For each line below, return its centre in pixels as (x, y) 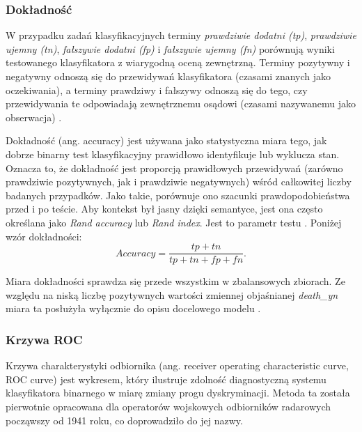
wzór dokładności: (44, 236)
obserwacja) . (34, 117)
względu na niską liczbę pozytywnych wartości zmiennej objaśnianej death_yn (172, 294)
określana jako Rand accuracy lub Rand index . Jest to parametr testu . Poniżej (174, 222)
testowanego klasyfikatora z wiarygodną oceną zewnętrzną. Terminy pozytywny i (178, 62)
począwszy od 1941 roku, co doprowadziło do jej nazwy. (124, 420)
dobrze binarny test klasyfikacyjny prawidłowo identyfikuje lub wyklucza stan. (173, 154)
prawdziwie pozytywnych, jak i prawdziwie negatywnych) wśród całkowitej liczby (179, 182)
